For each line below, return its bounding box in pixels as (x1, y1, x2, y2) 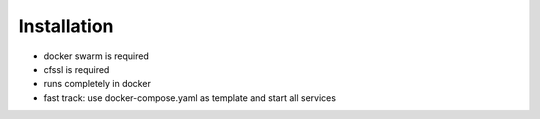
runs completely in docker (43, 78, 152, 90)
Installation (18, 15, 114, 37)
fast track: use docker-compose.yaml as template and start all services (43, 91, 337, 104)
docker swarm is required (43, 50, 150, 62)
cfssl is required (43, 63, 110, 75)
